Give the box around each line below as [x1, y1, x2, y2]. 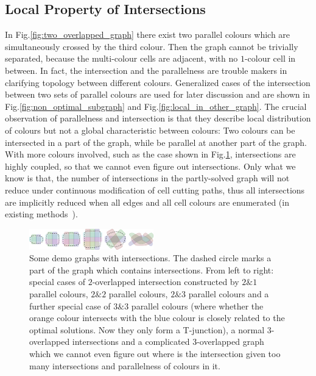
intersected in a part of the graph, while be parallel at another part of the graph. [5, 136, 307, 148]
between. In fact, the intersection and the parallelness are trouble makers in [5, 63, 287, 76]
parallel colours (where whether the [131, 299, 264, 312]
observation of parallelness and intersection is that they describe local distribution [5, 112, 311, 125]
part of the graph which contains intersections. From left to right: [29, 263, 274, 276]
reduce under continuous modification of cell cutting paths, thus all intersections [5, 183, 305, 196]
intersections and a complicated [72, 335, 190, 348]
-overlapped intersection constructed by [92, 275, 239, 288]
